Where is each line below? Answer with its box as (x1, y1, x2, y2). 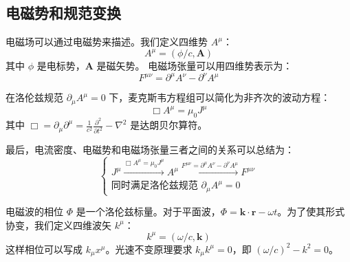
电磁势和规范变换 (6, 2, 121, 23)
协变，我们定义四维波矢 (6, 217, 111, 232)
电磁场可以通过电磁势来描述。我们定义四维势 (6, 34, 208, 49)
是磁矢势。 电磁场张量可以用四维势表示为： (96, 58, 293, 73)
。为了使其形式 (277, 204, 345, 219)
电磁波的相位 (6, 204, 63, 219)
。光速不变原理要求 (105, 241, 193, 256)
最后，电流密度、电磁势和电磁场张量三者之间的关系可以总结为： (6, 142, 294, 157)
